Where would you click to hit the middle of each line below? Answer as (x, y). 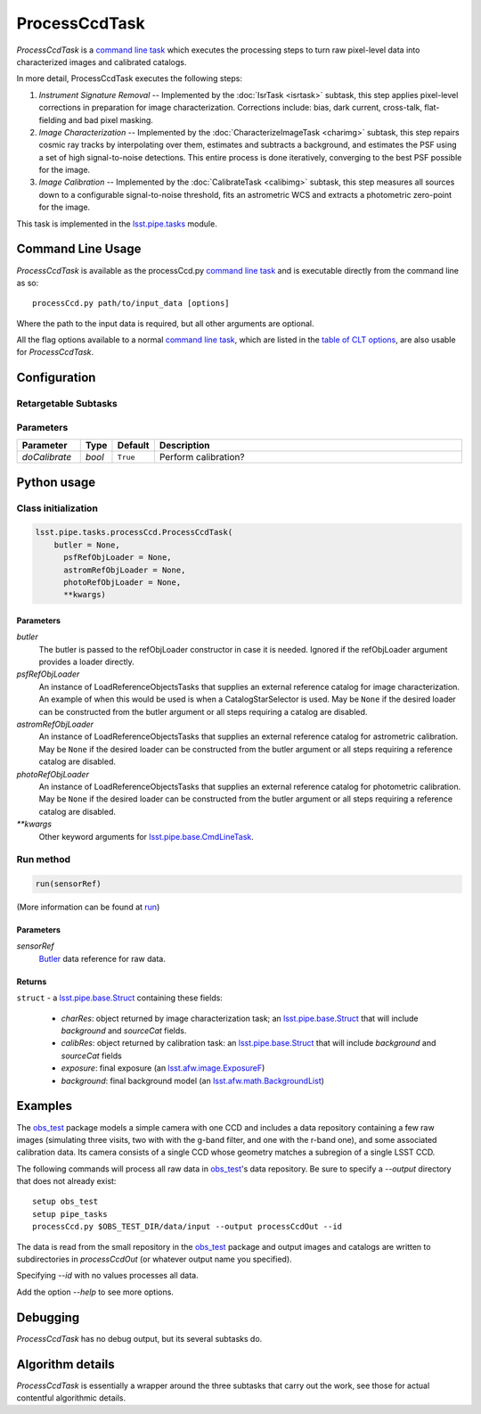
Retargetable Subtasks (67, 404)
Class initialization (57, 508)
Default (133, 446)
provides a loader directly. (87, 662)
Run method (44, 859)
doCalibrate (47, 457)
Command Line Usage (79, 249)
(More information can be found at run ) (88, 907)
